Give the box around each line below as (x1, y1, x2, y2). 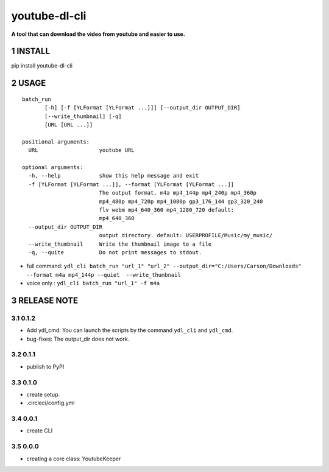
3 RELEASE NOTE (11, 295, 79, 305)
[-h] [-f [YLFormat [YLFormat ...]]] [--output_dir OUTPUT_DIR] (44, 104, 241, 111)
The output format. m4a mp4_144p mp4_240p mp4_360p (99, 189, 257, 196)
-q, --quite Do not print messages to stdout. (28, 249, 202, 255)
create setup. (26, 390, 60, 398)
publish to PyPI (26, 363, 65, 370)
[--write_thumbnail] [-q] (44, 113, 122, 120)
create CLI (26, 427, 53, 434)
